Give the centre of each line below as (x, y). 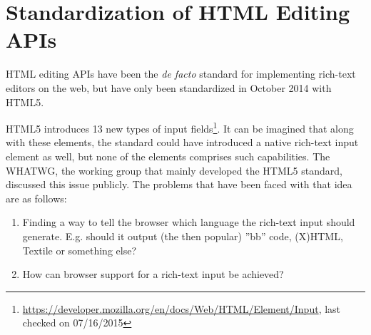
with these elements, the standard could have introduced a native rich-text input (182, 142)
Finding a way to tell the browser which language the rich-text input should (189, 222)
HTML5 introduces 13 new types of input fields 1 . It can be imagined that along (180, 127)
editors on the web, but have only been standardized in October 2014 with (169, 87)
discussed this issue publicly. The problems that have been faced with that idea (179, 184)
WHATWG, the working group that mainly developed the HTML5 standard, (174, 170)
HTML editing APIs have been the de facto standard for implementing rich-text (181, 74)
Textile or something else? (80, 250)
